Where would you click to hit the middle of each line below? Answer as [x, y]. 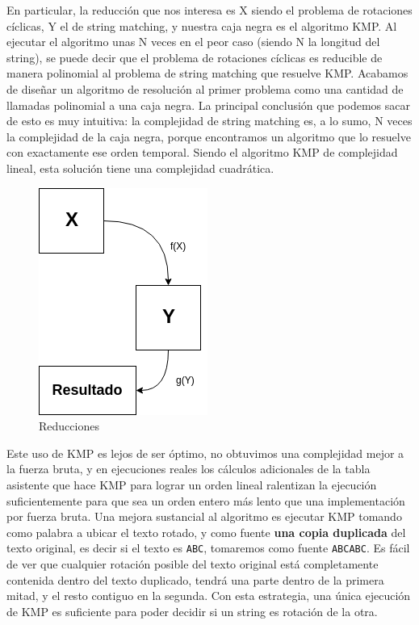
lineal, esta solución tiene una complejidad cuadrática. [140, 168]
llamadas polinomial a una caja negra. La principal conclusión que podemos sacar [208, 105]
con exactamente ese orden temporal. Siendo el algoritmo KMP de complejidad [202, 152]
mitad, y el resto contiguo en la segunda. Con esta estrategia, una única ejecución [209, 596]
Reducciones [69, 426]
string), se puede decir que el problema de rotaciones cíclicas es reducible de [195, 57]
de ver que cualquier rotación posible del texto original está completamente [193, 563]
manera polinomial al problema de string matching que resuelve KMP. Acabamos [207, 73]
